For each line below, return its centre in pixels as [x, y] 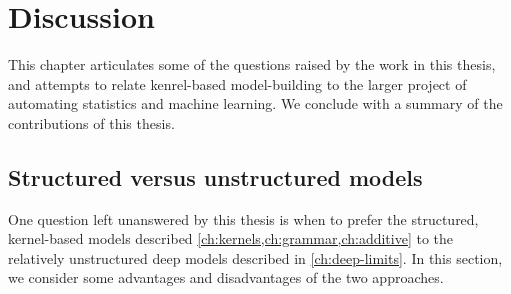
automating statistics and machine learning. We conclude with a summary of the [255, 103]
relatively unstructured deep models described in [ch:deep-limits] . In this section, [255, 257]
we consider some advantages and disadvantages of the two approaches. [226, 277]
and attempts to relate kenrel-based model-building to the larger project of [237, 83]
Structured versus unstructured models [215, 176]
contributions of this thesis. [91, 122]
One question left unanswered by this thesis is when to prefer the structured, [243, 218]
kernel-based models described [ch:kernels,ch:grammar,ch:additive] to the [231, 238]
